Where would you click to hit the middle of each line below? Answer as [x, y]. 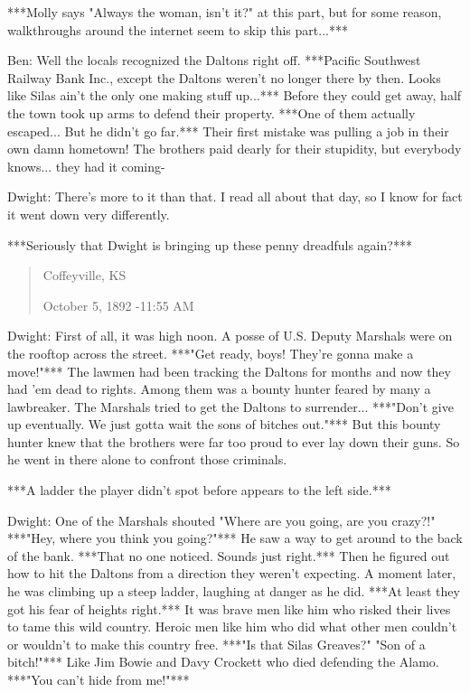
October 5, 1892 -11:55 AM [118, 305]
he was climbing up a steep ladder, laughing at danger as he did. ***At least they [234, 591]
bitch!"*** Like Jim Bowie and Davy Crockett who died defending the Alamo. [223, 662]
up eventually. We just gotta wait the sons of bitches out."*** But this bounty [224, 424]
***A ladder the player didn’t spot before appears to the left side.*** [199, 490]
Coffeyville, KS [85, 275]
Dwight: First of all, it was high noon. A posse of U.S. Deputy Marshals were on [230, 336]
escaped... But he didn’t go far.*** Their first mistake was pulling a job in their [228, 131]
